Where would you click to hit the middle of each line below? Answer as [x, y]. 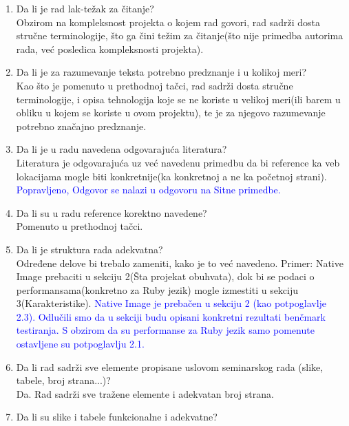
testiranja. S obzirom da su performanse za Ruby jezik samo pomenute [165, 330]
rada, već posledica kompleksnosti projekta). [110, 49]
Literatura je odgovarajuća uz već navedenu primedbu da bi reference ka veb [178, 162]
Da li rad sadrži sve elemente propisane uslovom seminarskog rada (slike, [170, 366]
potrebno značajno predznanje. [81, 126]
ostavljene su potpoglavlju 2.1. [80, 344]
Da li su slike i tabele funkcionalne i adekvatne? [117, 417]
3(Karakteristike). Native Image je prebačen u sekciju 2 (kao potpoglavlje [171, 303]
